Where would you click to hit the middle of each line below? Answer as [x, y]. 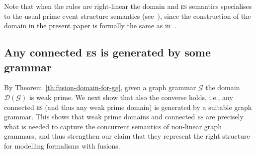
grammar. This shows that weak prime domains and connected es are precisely [124, 117]
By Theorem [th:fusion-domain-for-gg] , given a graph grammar [100, 87]
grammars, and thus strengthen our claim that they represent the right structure [127, 136]
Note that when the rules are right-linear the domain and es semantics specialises [128, 6]
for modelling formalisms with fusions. [62, 145]
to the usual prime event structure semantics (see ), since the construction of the [128, 16]
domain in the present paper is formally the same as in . [90, 26]
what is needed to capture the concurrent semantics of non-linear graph [113, 126]
